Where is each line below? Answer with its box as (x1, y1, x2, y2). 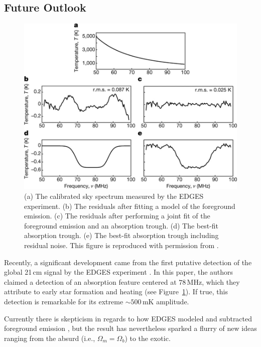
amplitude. (156, 296, 189, 306)
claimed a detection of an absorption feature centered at (4, 276, 177, 287)
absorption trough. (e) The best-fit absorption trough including (24, 230, 219, 241)
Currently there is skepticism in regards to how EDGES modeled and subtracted (4, 313, 252, 323)
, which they (202, 276, 240, 287)
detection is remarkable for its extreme (4, 296, 123, 306)
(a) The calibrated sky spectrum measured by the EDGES (24, 191, 204, 201)
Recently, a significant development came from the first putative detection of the (4, 257, 252, 267)
